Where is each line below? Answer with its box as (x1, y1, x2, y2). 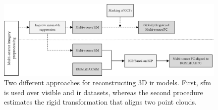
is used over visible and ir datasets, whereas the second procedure (4, 87, 203, 97)
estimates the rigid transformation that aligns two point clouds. (4, 97, 197, 107)
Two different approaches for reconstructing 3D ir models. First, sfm (4, 77, 211, 88)
